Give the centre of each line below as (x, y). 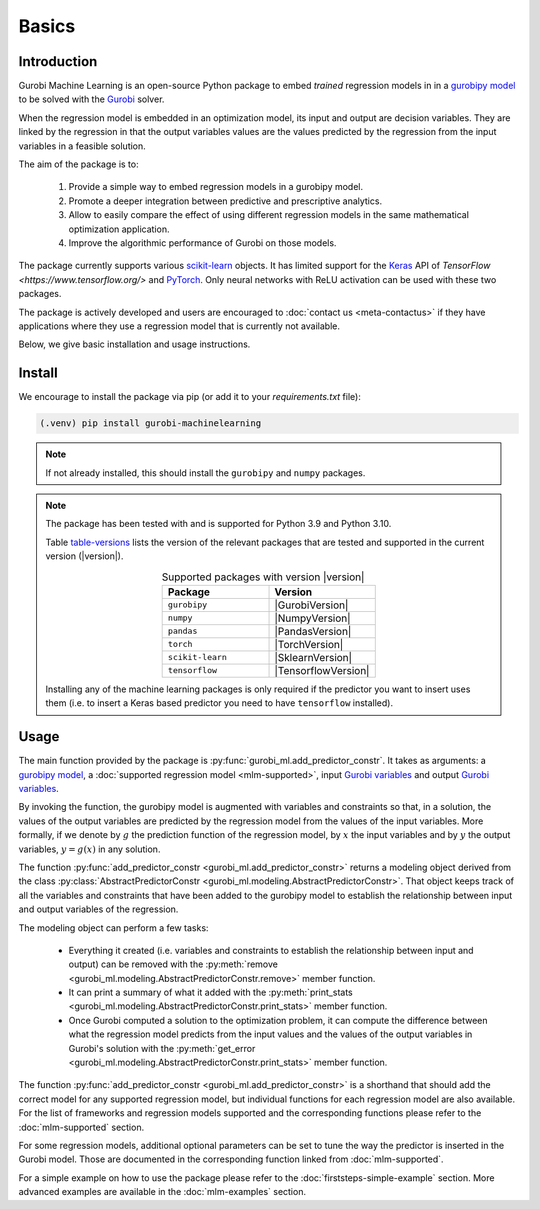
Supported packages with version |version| (263, 577)
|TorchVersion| (309, 644)
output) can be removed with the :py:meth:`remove (173, 964)
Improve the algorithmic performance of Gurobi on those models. (202, 242)
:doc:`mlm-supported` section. (81, 1127)
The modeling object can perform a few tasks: (113, 927)
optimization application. (119, 229)
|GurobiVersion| (311, 605)
